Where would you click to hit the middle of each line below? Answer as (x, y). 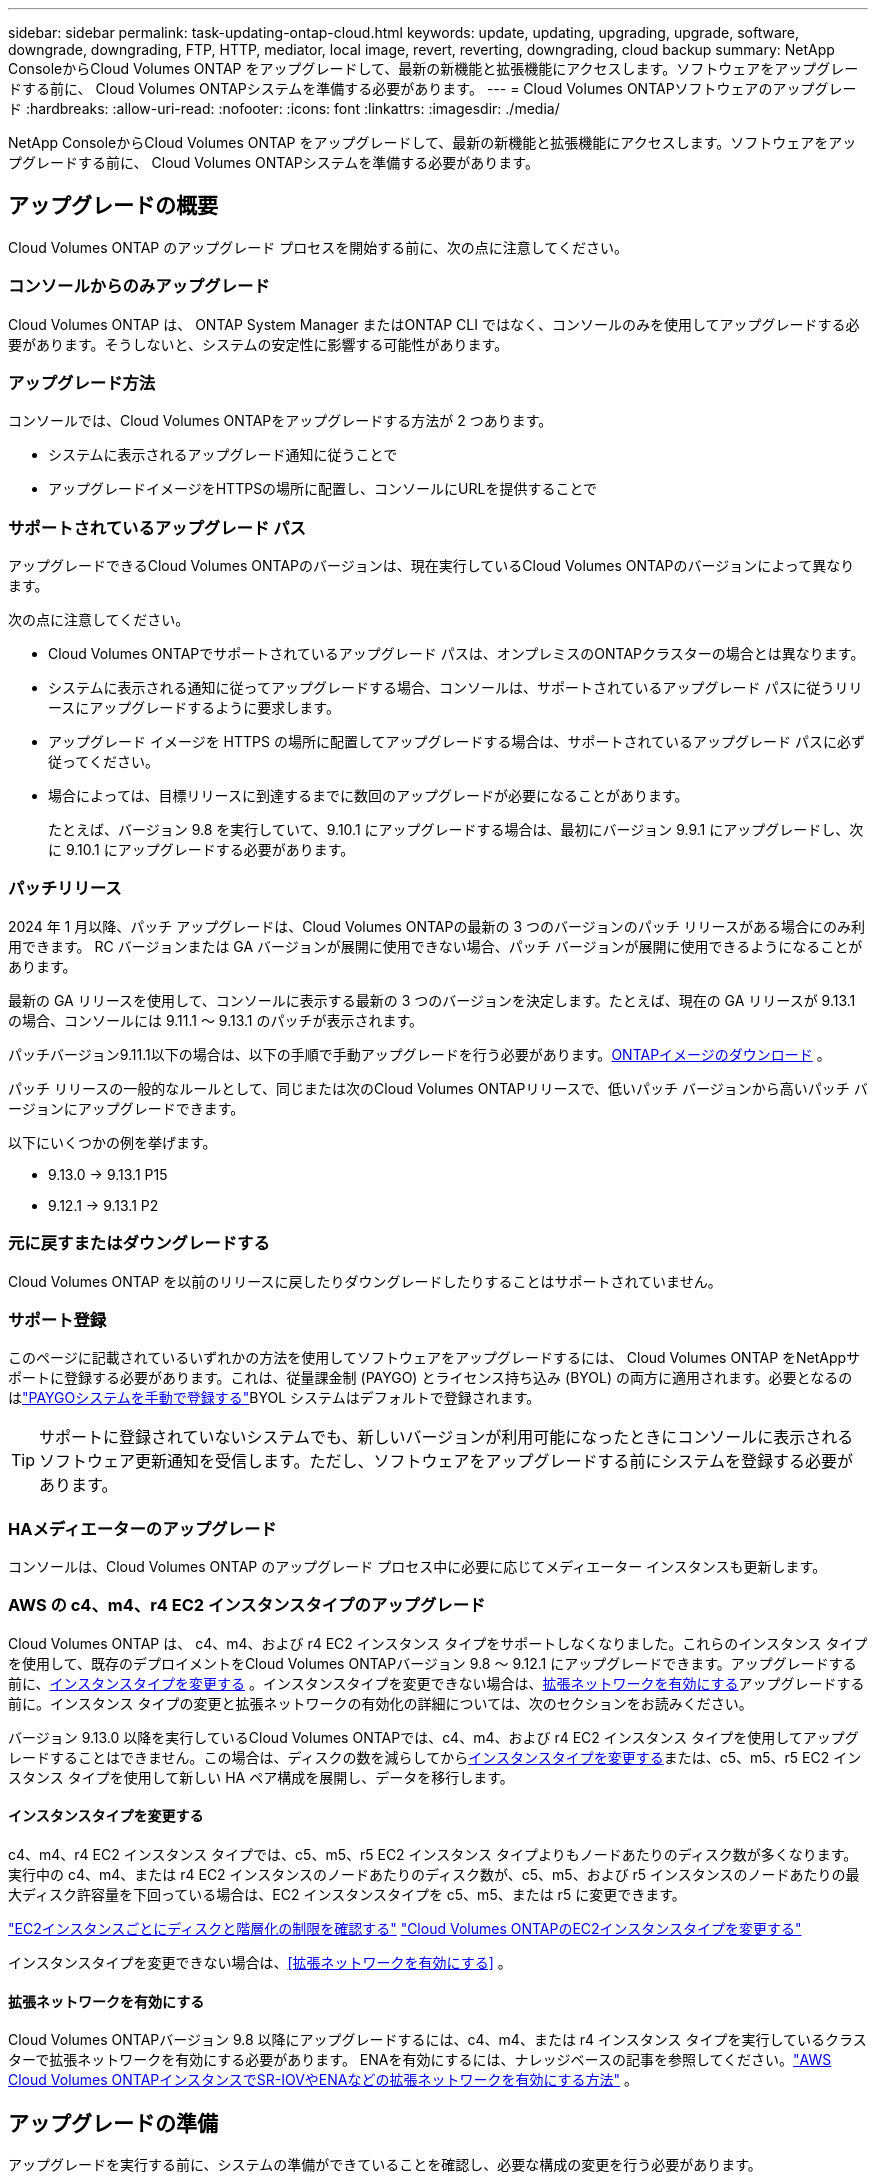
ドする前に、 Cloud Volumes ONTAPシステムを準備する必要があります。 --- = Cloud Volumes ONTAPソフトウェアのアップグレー (432, 88)
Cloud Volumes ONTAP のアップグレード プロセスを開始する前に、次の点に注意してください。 (318, 247)
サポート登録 (57, 1319)
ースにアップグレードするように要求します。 (194, 708)
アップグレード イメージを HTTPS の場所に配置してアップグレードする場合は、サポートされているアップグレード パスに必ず (457, 742)
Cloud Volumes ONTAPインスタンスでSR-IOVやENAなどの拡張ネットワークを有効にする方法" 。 (323, 2080)
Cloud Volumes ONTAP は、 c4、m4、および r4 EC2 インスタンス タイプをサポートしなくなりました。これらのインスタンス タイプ (438, 1643)
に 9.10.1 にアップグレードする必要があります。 (201, 850)
